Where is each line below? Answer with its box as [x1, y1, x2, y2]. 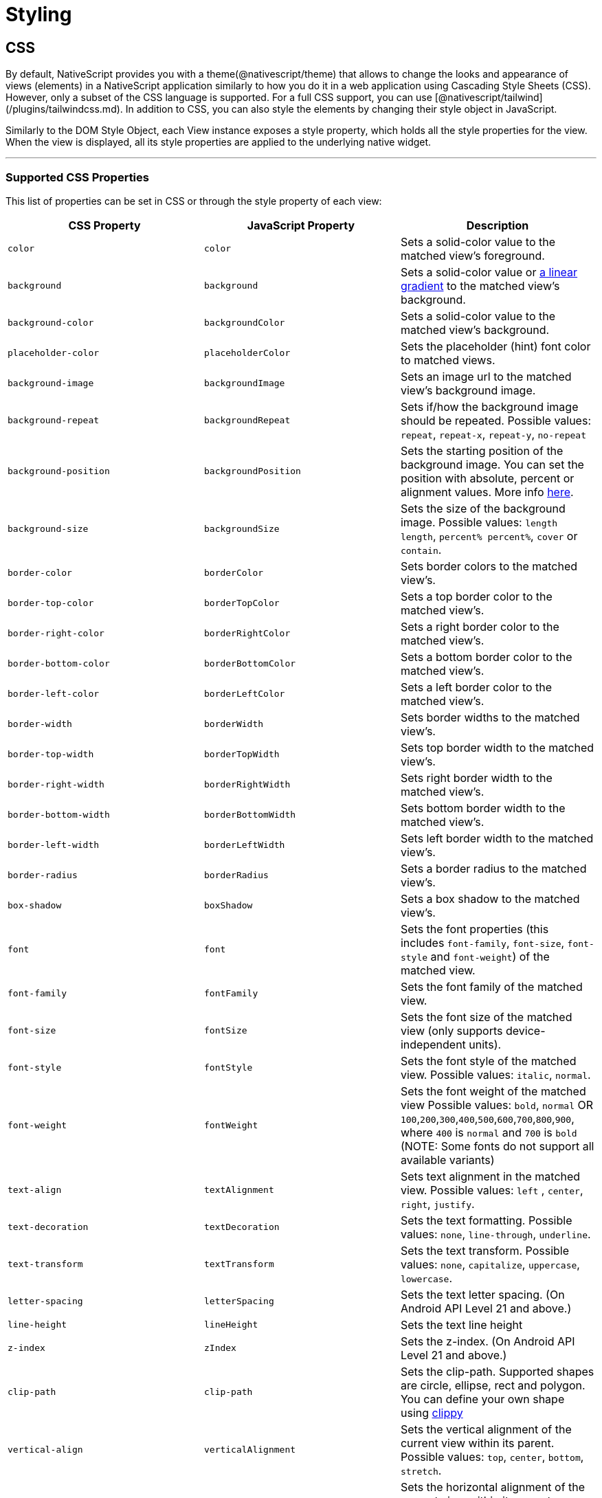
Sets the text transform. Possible [400, 1243, 570, 1257]
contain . [400, 542, 442, 557]
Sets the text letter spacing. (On [400, 1287, 565, 1301]
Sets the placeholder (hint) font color [400, 339, 591, 353]
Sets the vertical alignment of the [400, 1422, 572, 1436]
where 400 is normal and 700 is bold [400, 1125, 577, 1139]
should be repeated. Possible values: [400, 413, 591, 427]
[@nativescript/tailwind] [434, 91, 543, 104]
